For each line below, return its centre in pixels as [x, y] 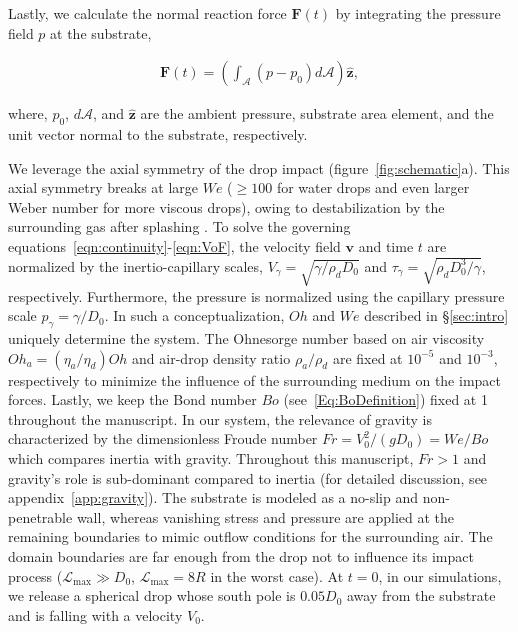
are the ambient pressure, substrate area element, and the [317, 113]
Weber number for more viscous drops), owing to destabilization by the [226, 206]
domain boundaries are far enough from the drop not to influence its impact [241, 555]
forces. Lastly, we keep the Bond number [132, 399]
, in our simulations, [440, 575]
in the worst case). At [277, 575]
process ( [35, 575]
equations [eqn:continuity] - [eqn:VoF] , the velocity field [174, 245]
